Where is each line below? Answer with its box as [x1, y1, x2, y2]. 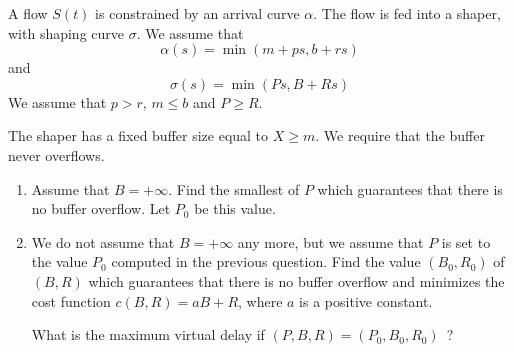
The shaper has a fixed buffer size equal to [8, 125, 269, 146]
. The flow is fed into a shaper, [313, 3, 501, 23]
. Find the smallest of [168, 178, 300, 199]
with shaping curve [8, 22, 125, 43]
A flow [8, 3, 48, 23]
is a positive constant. [299, 290, 433, 311]
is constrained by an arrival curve [95, 3, 300, 23]
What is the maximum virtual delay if [31, 324, 265, 345]
